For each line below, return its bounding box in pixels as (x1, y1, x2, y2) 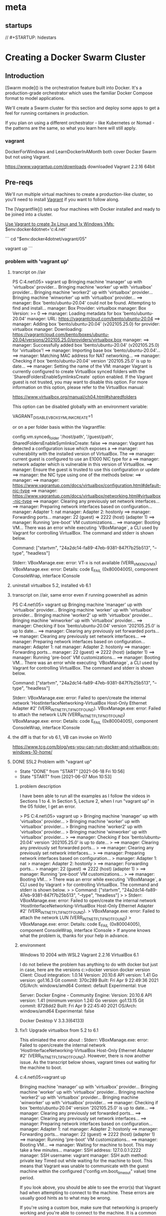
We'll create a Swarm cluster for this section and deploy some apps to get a (5, 105, 160, 111)
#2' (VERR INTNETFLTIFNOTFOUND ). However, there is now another (19, 1053, 150, 1060)
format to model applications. (5, 95, 65, 101)
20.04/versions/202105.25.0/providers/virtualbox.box (12, 337, 122, 343)
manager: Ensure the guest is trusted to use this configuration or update (12, 466, 160, 472)
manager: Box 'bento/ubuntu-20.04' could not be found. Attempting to (12, 300, 156, 306)
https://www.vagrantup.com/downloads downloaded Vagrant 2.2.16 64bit (5, 163, 155, 170)
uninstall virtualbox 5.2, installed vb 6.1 (12, 582, 91, 588)
